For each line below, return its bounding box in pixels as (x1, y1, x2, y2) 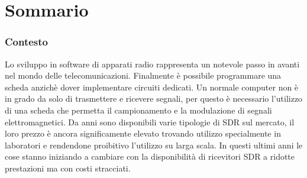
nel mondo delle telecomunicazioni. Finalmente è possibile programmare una (5, 69, 282, 82)
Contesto (5, 34, 49, 49)
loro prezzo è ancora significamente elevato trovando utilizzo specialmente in (5, 127, 281, 140)
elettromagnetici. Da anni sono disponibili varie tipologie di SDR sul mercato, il (5, 115, 295, 128)
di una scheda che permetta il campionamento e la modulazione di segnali (5, 103, 272, 116)
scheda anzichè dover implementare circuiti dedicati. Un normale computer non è (5, 80, 299, 93)
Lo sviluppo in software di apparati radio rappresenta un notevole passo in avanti (5, 57, 300, 70)
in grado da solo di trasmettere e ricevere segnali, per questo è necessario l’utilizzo (5, 92, 303, 105)
